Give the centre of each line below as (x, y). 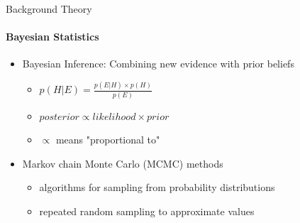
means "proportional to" (108, 140)
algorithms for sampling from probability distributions (157, 187)
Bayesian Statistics (52, 37)
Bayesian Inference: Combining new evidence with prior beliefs (158, 64)
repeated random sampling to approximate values (147, 211)
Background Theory (49, 9)
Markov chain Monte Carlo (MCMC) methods (123, 163)
